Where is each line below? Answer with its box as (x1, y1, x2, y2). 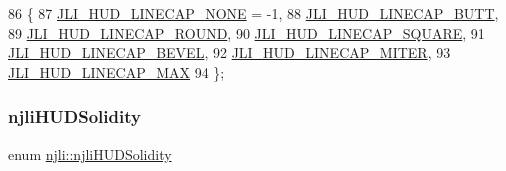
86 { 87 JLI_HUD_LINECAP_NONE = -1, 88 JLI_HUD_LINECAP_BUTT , (8, 3, 499, 23)
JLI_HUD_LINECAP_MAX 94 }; (8, 61, 225, 82)
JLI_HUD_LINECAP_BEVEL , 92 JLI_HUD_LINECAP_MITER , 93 (8, 42, 451, 63)
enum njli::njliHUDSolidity (8, 143, 172, 164)
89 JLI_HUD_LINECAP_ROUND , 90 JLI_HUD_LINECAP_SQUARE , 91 (8, 22, 485, 43)
